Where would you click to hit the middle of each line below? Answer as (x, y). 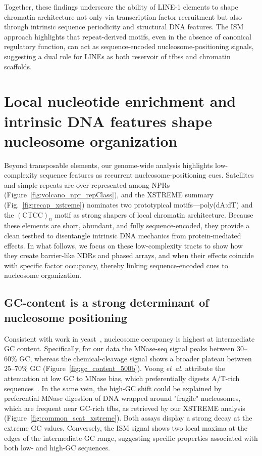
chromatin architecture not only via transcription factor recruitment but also (123, 16)
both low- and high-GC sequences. (57, 448)
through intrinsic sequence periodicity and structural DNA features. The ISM (124, 27)
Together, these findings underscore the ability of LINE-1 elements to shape (121, 7)
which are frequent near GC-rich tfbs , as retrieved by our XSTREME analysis (125, 408)
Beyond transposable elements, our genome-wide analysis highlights (109, 165)
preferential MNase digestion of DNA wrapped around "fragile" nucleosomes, (122, 398)
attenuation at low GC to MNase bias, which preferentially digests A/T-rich (122, 378)
